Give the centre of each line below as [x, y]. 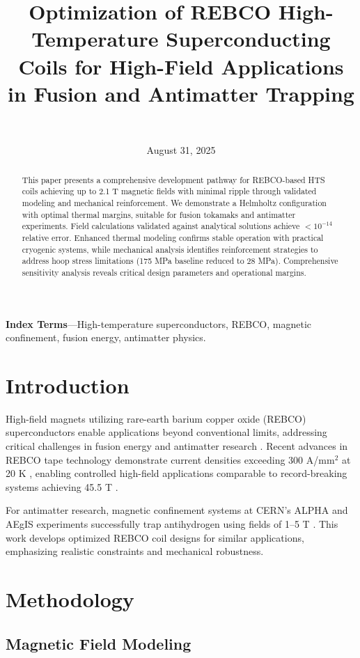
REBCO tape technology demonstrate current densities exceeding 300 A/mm [170, 459]
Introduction [68, 385]
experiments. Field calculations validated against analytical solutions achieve [161, 226]
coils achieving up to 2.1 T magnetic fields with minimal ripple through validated [169, 191]
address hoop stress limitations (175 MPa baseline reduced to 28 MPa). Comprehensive [180, 261]
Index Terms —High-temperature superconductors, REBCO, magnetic [158, 323]
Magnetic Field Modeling [99, 643]
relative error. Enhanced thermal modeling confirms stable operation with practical [173, 237]
